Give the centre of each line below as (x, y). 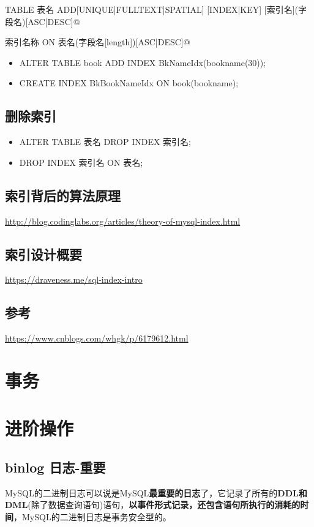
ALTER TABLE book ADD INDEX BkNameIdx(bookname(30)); (143, 62)
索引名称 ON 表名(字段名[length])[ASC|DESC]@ (98, 42)
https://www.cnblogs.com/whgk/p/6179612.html (97, 338)
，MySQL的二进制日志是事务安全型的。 (92, 516)
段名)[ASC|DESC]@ (43, 21)
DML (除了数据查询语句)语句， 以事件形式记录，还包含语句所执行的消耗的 (153, 505)
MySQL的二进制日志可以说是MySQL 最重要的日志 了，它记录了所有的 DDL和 (156, 492)
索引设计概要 (43, 254)
